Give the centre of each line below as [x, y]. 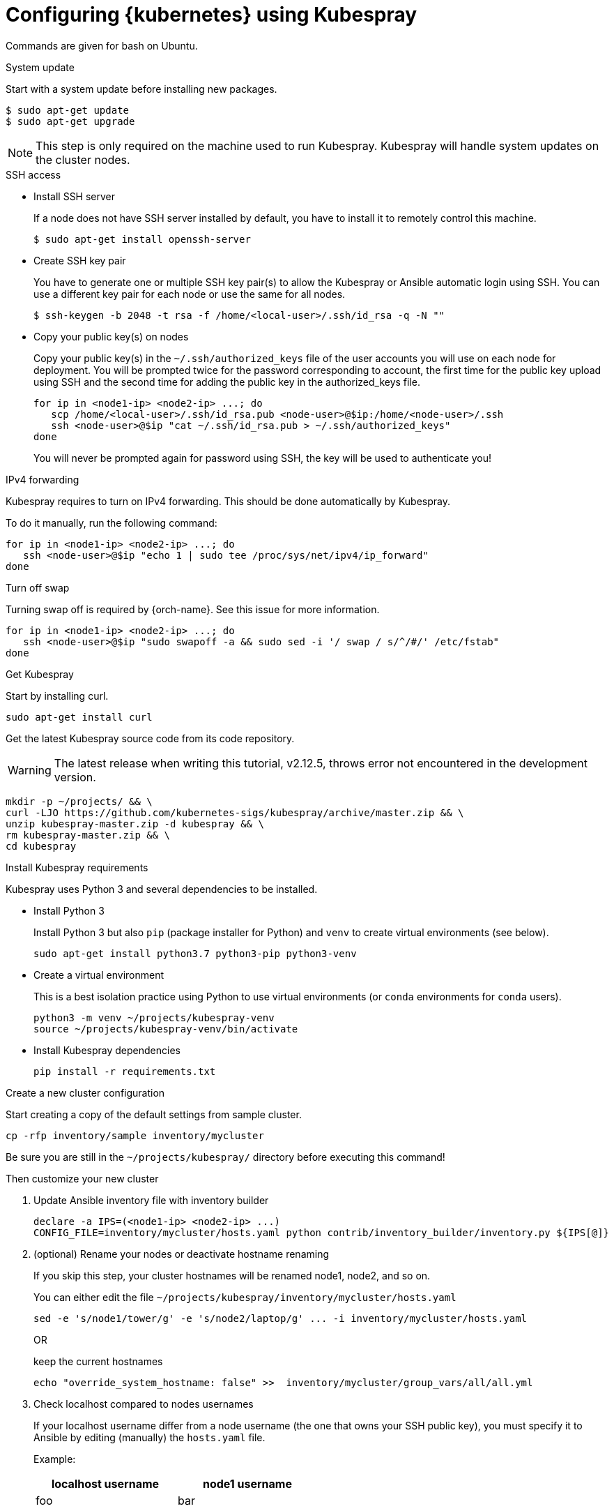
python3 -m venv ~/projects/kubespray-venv [154, 1017]
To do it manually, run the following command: [112, 523]
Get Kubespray [40, 674]
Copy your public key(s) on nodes [111, 336]
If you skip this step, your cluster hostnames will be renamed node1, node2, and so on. [232, 1275]
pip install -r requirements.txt [125, 1071]
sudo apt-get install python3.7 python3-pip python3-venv [195, 953]
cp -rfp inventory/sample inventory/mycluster [135, 1135]
